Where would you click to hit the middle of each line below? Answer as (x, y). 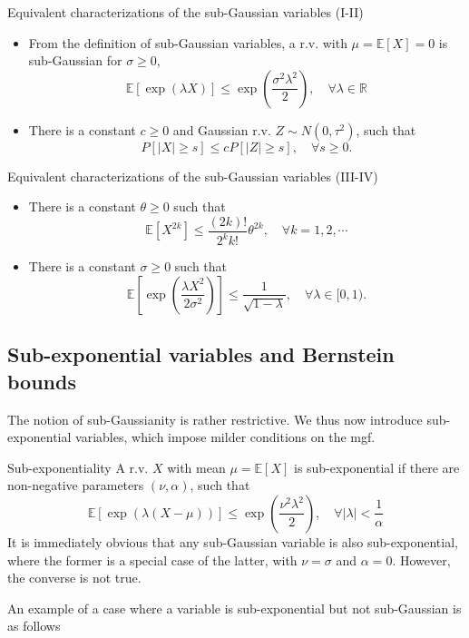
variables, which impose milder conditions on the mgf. (225, 437)
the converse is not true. (74, 578)
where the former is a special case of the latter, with (152, 559)
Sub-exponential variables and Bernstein (201, 354)
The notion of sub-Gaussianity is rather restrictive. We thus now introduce (215, 419)
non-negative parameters (76, 485)
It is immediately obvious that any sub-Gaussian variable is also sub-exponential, (233, 541)
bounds (42, 381)
